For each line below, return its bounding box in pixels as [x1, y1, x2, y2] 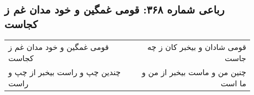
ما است [220, 77, 246, 89]
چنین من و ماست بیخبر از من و [142, 66, 246, 78]
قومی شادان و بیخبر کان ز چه [147, 41, 246, 52]
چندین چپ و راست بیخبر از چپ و [8, 66, 121, 78]
